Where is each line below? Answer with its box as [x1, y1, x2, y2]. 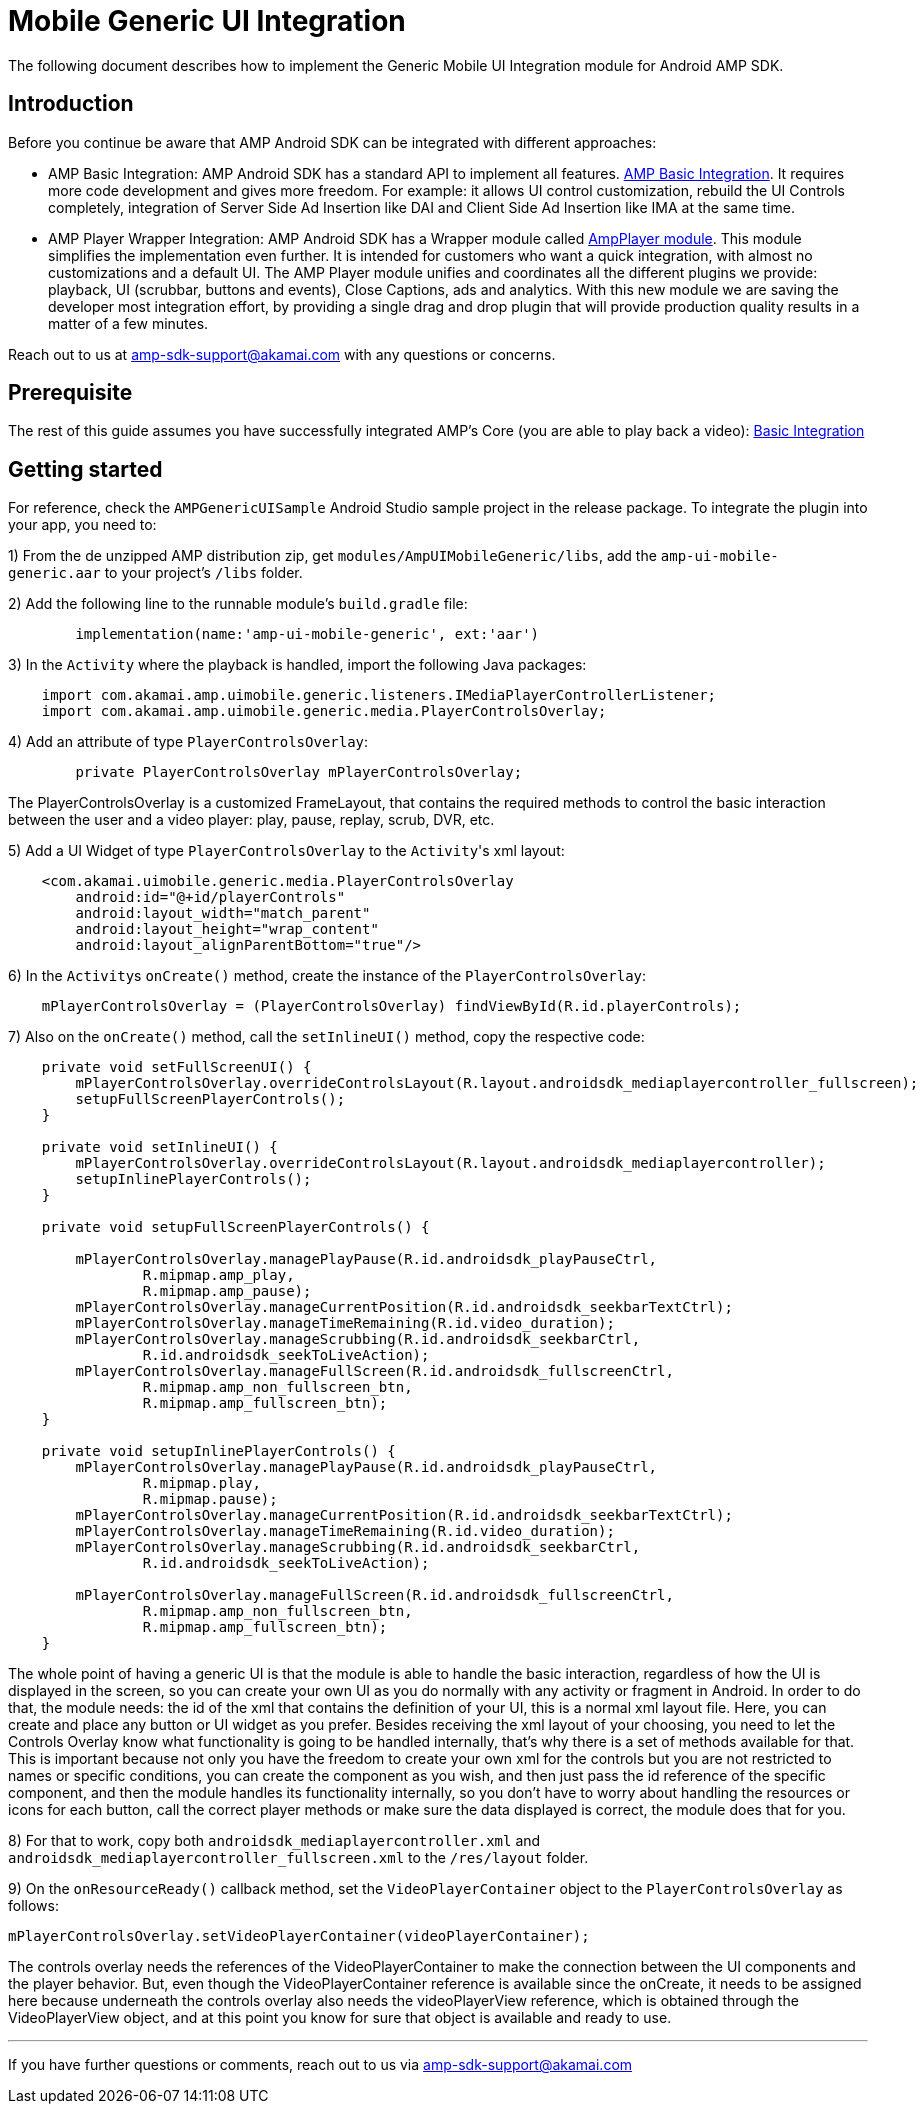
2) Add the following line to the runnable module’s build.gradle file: [8, 595, 468, 613]
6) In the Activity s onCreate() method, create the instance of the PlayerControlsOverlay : [8, 967, 647, 985]
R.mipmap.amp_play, [142, 1267, 295, 1284]
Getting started [8, 456, 163, 482]
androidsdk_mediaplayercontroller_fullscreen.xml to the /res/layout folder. [8, 1849, 589, 1867]
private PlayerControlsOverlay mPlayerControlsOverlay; [75, 764, 523, 781]
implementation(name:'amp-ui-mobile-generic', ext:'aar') [75, 626, 540, 643]
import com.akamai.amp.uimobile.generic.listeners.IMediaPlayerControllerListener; [41, 687, 717, 704]
